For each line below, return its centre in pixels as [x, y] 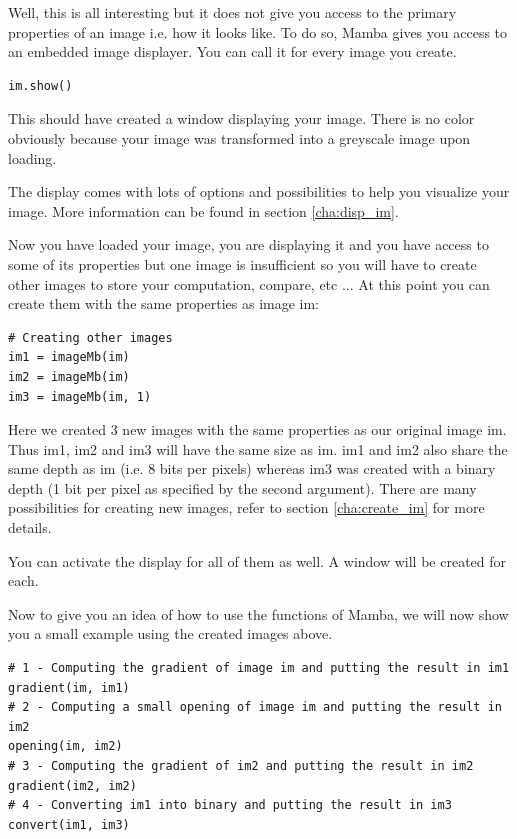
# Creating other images [90, 337]
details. [30, 527]
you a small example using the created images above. [170, 633]
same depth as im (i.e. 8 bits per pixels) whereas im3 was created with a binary [252, 468]
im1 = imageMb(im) [69, 357]
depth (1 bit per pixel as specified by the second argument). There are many [242, 487]
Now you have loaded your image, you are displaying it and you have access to [248, 244]
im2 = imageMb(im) [69, 376]
